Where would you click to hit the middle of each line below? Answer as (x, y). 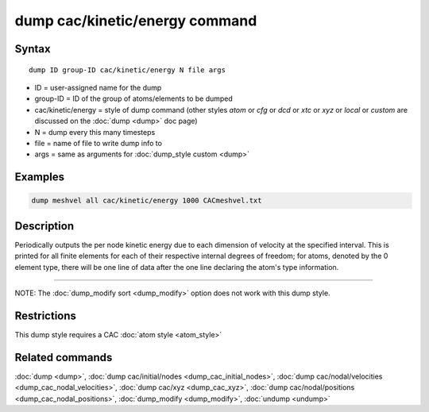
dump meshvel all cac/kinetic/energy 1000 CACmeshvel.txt (147, 201)
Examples (40, 177)
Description (44, 226)
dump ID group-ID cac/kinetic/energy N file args (128, 70)
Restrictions (46, 316)
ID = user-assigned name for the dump (98, 87)
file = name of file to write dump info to (99, 143)
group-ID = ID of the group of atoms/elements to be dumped (134, 98)
